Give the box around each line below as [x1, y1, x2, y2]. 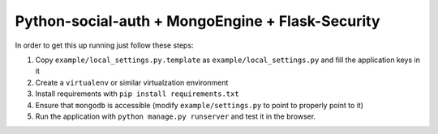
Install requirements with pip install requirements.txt [35, 89, 239, 98]
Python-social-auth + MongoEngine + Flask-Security [15, 12, 380, 30]
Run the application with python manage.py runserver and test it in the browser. [35, 111, 316, 121]
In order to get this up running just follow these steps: [15, 40, 194, 50]
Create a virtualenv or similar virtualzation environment [35, 77, 229, 87]
